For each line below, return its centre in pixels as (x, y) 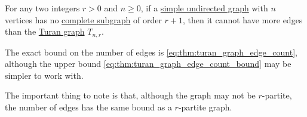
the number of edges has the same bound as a (88, 107)
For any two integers (42, 8)
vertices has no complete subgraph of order (83, 19)
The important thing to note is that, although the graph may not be (130, 95)
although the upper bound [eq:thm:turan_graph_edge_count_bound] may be (148, 64)
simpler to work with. (44, 75)
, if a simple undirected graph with (204, 8)
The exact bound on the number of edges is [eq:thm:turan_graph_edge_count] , (151, 52)
